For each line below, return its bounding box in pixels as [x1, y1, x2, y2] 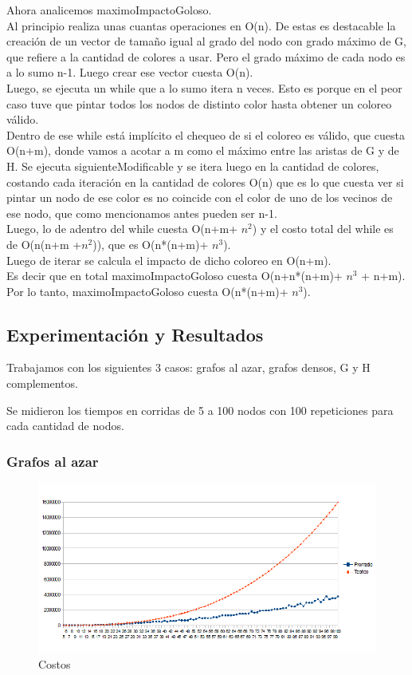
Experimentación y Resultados [6, 322, 264, 346]
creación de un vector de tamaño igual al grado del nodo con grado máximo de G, [6, 33, 406, 49]
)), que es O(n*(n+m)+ [92, 235, 209, 252]
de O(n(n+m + [6, 235, 82, 252]
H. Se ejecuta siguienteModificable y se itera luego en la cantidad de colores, [6, 157, 379, 174]
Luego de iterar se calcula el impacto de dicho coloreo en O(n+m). [6, 251, 332, 268]
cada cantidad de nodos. [6, 417, 124, 434]
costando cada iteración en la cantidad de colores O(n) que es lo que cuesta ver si [6, 173, 404, 190]
